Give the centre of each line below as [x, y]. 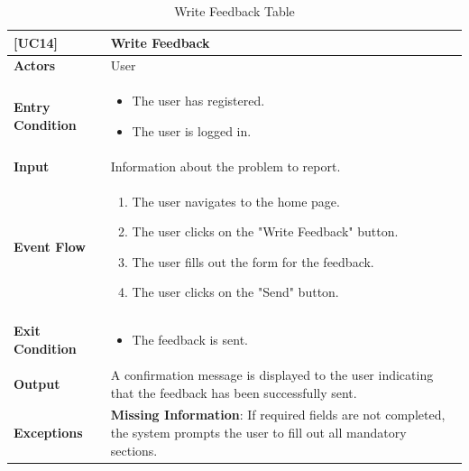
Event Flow [50, 246]
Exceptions [48, 433]
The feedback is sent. [190, 340]
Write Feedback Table [234, 11]
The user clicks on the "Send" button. [235, 292]
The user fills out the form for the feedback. [253, 261]
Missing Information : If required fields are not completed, [278, 415]
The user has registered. [198, 101]
